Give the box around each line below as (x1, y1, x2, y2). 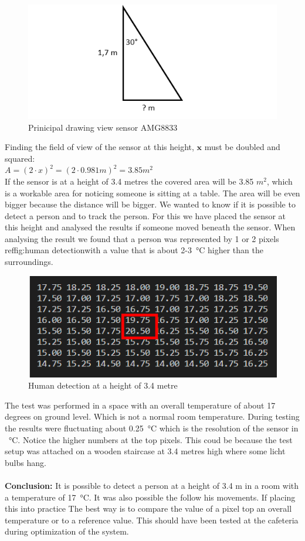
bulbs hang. (5, 456, 46, 468)
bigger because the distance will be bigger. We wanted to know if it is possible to (5, 198, 296, 210)
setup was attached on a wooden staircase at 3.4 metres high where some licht (5, 445, 286, 457)
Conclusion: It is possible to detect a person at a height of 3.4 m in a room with (5, 479, 299, 491)
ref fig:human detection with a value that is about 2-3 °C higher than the (5, 244, 263, 256)
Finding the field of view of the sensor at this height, (5, 141, 194, 153)
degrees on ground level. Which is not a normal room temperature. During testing (5, 410, 300, 423)
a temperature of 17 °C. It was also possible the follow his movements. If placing (5, 491, 296, 503)
